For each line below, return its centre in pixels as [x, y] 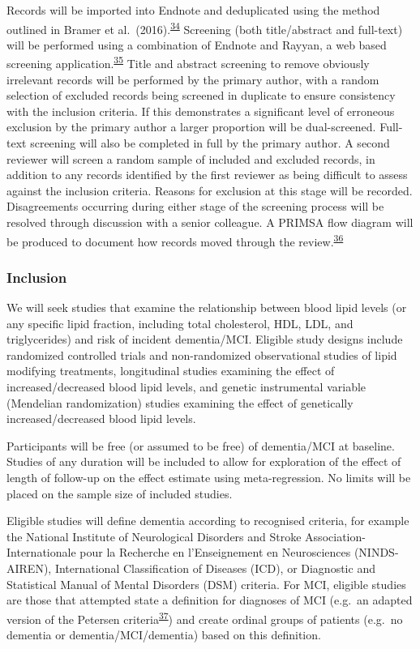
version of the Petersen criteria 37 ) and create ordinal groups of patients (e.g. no [205, 617]
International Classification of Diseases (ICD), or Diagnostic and [215, 568]
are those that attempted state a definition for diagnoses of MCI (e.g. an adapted [210, 600]
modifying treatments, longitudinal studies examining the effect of [171, 371]
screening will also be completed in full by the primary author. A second [210, 143]
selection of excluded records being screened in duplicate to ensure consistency [201, 95]
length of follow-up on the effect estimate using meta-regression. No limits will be [209, 478]
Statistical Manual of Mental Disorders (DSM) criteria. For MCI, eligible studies [206, 584]
